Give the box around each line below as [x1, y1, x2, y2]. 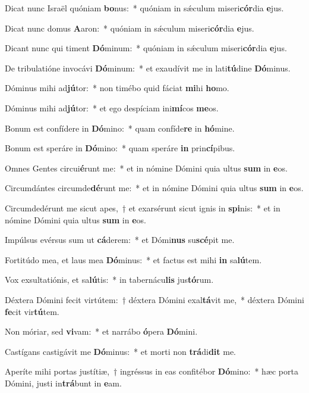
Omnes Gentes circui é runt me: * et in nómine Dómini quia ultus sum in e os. [5, 161, 288, 174]
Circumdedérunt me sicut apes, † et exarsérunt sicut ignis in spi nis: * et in [5, 201, 280, 214]
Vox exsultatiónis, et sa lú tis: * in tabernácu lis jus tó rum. [5, 273, 214, 286]
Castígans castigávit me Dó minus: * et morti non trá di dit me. [5, 345, 236, 357]
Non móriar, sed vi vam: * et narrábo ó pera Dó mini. [5, 325, 198, 338]
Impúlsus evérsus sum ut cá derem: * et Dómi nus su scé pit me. [5, 233, 235, 246]
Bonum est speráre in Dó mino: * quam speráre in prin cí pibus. [5, 142, 235, 154]
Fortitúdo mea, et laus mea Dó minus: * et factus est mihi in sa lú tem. [5, 253, 262, 266]
